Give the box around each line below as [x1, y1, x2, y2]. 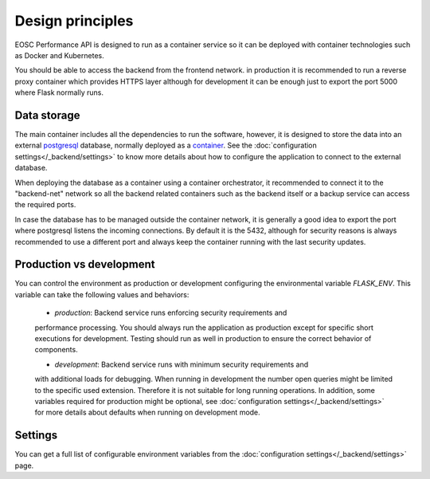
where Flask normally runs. [14, 88, 104, 97]
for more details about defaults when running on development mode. [34, 407, 260, 418]
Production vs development [14, 257, 155, 271]
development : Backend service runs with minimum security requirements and [54, 359, 309, 369]
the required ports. [14, 200, 76, 210]
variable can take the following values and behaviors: [14, 289, 190, 299]
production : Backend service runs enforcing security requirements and [54, 308, 287, 318]
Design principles [14, 12, 134, 29]
